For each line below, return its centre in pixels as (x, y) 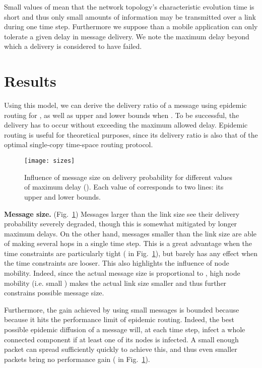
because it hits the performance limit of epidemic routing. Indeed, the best (119, 319)
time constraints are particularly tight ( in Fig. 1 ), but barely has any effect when (131, 253)
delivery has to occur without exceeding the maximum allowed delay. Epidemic (126, 125)
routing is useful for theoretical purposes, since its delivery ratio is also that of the (131, 134)
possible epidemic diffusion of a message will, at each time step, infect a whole (125, 329)
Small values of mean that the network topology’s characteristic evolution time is (129, 7)
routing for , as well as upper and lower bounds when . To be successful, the (122, 115)
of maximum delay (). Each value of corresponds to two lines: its (124, 187)
